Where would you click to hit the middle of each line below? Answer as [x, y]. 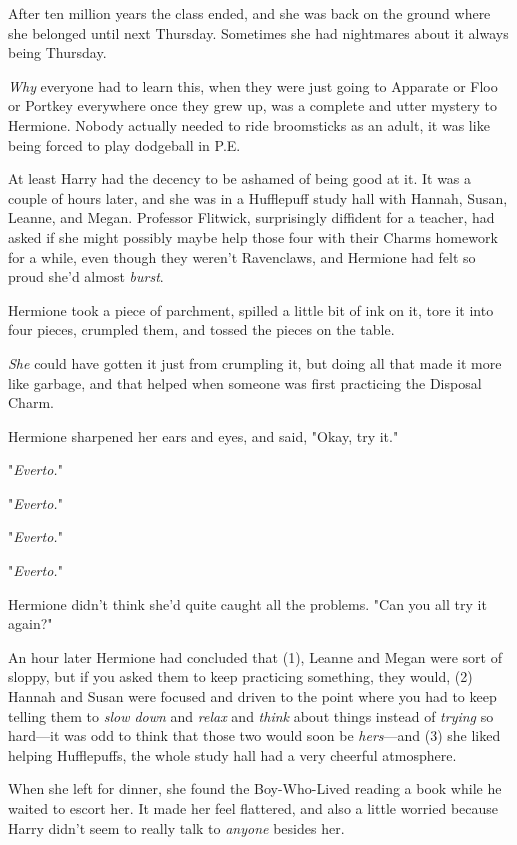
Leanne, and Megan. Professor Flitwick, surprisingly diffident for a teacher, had [251, 217]
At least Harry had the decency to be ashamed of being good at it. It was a [240, 178]
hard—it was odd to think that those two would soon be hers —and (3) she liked [254, 735]
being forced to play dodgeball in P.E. [124, 144]
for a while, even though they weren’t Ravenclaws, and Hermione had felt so [242, 256]
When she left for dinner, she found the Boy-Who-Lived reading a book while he [255, 788]
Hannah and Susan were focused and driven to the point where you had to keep [252, 696]
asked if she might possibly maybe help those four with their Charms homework [253, 236]
